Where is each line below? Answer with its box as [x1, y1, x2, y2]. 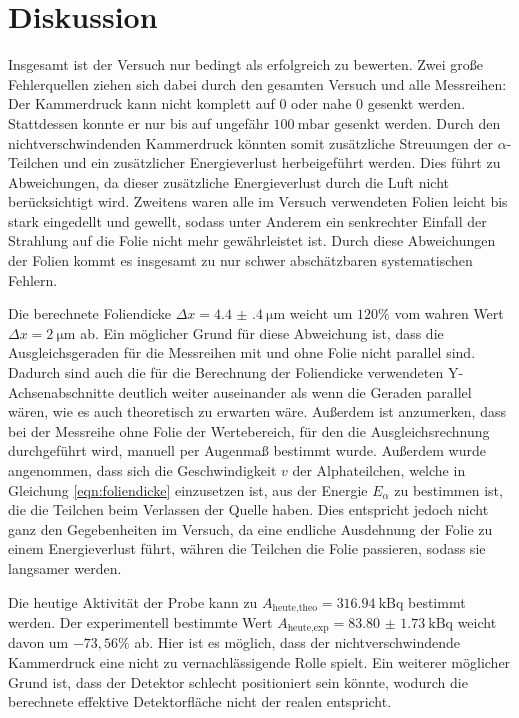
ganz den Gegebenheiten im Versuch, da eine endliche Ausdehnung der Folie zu [8, 518, 493, 539]
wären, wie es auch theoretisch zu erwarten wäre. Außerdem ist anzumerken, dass [8, 401, 506, 422]
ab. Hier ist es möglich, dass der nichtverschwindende [134, 632, 461, 653]
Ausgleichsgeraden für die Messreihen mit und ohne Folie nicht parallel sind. [8, 342, 476, 363]
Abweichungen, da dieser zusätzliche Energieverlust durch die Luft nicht [8, 171, 449, 192]
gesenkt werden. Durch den [334, 112, 501, 133]
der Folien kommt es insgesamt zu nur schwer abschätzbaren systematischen [8, 250, 473, 271]
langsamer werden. [8, 557, 122, 578]
